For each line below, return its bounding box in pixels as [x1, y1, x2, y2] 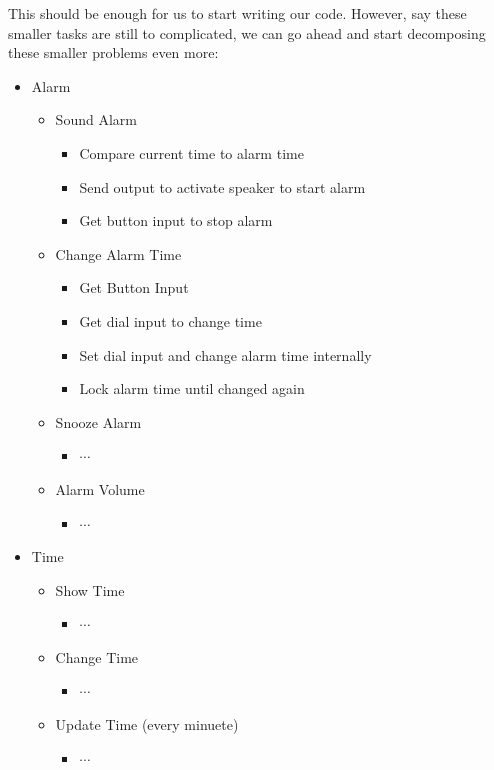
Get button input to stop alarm [79, 210, 273, 231]
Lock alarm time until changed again [79, 378, 305, 399]
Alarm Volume [55, 478, 145, 499]
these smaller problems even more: [8, 42, 219, 63]
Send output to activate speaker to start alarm [79, 176, 366, 197]
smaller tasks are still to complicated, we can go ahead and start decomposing [8, 22, 486, 43]
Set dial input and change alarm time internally [79, 344, 372, 365]
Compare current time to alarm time [79, 142, 304, 163]
